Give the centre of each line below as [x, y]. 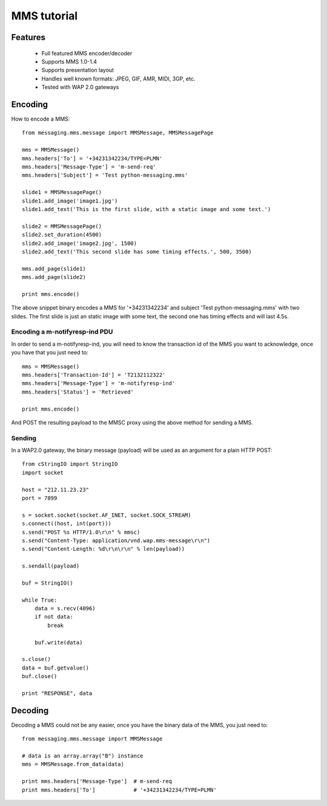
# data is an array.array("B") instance [83, 756]
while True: [40, 600]
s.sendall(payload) [51, 566]
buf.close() [40, 677]
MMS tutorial [45, 16]
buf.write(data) [58, 642]
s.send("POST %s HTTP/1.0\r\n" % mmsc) [81, 532]
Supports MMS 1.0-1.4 [69, 61]
